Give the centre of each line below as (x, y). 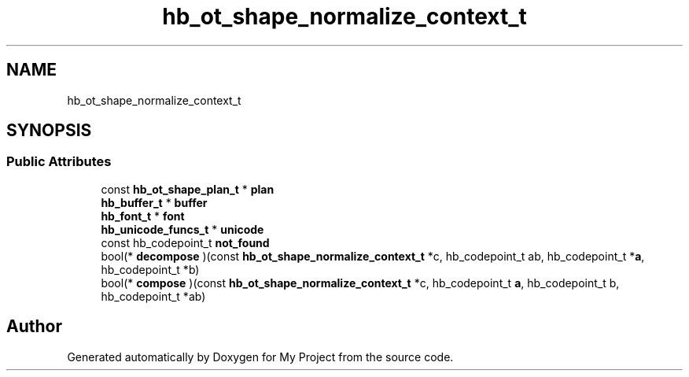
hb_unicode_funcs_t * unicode (182, 229)
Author (34, 327)
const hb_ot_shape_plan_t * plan (188, 189)
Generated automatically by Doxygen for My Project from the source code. (260, 357)
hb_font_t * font (143, 216)
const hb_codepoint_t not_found (185, 242)
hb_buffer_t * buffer (154, 202)
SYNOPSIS (49, 131)
